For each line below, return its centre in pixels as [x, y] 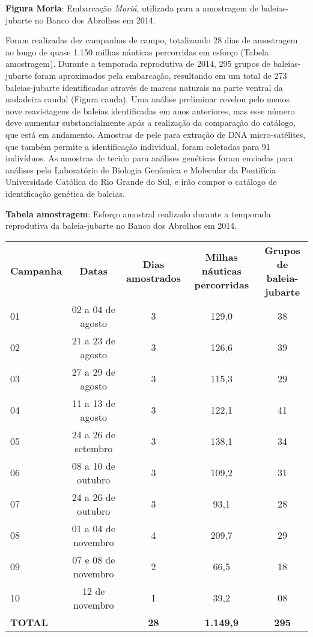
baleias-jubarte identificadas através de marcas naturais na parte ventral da [144, 87]
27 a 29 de [93, 371]
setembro [94, 448]
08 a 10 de [93, 465]
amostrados [153, 278]
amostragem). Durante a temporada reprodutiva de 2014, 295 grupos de [138, 64]
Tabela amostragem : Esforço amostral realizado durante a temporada [138, 213]
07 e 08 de [94, 559]
